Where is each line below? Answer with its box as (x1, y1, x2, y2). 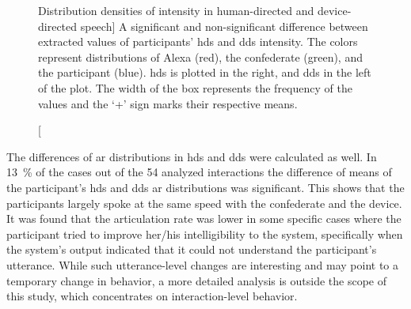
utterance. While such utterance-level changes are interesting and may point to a (6, 256, 399, 273)
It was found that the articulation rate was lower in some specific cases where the (6, 210, 401, 227)
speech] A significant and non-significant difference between (80, 17, 368, 34)
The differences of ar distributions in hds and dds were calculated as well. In (6, 148, 377, 164)
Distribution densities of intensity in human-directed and (38, 2, 314, 18)
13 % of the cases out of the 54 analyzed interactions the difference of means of (6, 164, 392, 180)
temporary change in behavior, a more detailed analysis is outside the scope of (6, 272, 387, 288)
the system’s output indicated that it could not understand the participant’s (6, 241, 377, 258)
